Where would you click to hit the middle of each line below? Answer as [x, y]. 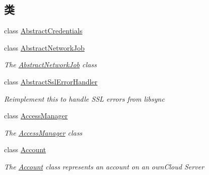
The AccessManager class [43, 132]
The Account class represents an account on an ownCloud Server [104, 166]
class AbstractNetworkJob [44, 47]
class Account [25, 149]
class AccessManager [36, 116]
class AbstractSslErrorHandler [51, 81]
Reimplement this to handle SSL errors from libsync [85, 98]
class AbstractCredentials [43, 31]
